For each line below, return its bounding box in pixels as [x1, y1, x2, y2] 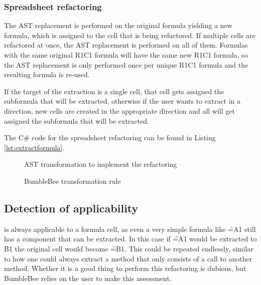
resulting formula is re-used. [4, 69, 90, 80]
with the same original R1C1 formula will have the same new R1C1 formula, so [4, 50, 248, 60]
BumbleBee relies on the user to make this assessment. [4, 272, 172, 283]
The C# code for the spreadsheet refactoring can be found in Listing [4, 132, 216, 143]
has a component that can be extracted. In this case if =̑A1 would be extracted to [4, 233, 257, 244]
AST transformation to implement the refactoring [24, 159, 177, 169]
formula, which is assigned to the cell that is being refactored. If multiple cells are [4, 30, 255, 40]
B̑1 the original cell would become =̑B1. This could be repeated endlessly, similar [4, 243, 254, 253]
